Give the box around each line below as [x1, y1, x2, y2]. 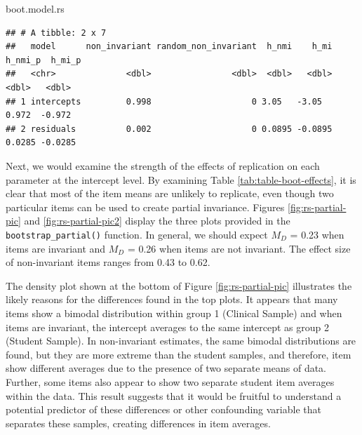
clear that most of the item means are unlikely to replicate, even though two [6, 186, 334, 201]
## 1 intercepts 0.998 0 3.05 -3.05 [6, 96, 323, 107]
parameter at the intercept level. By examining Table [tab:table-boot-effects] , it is [6, 172, 356, 187]
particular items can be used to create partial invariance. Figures [6, 199, 285, 214]
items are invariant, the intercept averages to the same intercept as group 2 [6, 319, 329, 334]
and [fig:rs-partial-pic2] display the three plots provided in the [24, 213, 290, 228]
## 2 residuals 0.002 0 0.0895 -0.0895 [6, 123, 333, 134]
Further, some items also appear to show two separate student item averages [6, 374, 335, 389]
